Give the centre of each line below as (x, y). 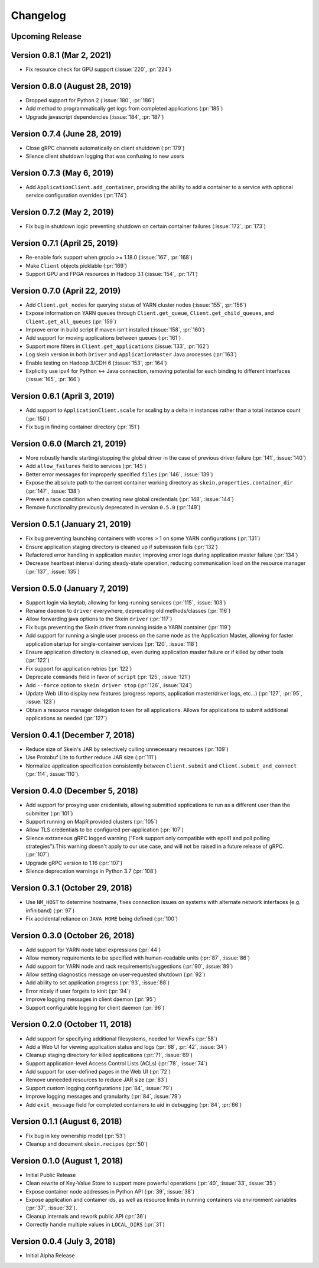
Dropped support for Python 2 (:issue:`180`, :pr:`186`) (90, 100)
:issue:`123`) (40, 702)
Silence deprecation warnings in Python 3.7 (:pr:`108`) (91, 871)
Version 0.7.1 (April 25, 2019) (64, 243)
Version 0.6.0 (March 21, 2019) (69, 443)
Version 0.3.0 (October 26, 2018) (73, 936)
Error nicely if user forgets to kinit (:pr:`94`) (78, 991)
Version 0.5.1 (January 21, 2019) (71, 524)
